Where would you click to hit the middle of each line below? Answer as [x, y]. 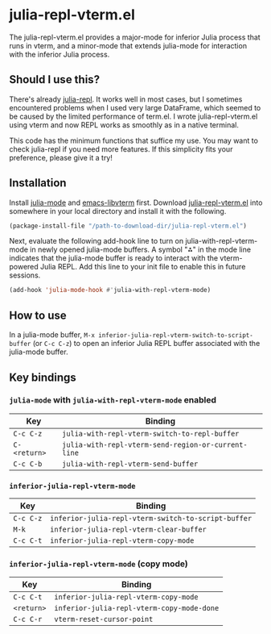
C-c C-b [28, 464]
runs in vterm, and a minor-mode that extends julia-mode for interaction [128, 45]
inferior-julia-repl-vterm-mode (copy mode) [99, 564]
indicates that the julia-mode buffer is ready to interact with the [114, 258]
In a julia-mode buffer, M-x [52, 335]
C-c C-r [28, 619]
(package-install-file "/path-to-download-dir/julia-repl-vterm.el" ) [128, 226]
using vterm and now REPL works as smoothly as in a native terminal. [124, 125]
